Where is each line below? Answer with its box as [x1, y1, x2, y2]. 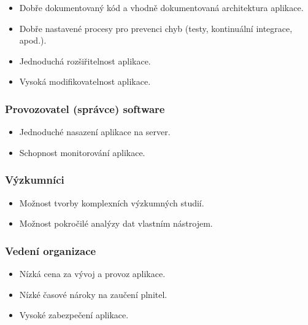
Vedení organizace [5, 243, 96, 258]
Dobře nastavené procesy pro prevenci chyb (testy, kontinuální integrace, [19, 22, 293, 34]
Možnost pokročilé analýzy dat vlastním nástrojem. [19, 217, 213, 230]
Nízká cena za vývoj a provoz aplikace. [19, 267, 166, 280]
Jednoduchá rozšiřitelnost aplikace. [19, 54, 151, 67]
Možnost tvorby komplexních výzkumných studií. [19, 196, 204, 209]
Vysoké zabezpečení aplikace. [19, 308, 129, 321]
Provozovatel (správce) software [5, 101, 165, 116]
